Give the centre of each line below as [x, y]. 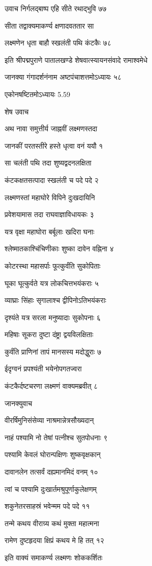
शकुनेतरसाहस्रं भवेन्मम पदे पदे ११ [47, 506]
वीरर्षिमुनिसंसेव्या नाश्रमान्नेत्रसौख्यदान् [49, 420]
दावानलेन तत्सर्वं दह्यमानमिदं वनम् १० [51, 472]
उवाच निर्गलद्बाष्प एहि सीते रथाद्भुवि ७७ [56, 8]
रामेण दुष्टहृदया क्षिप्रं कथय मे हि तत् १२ [54, 540]
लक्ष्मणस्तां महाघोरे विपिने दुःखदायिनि [50, 197]
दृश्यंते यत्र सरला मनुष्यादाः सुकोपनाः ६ [53, 317]
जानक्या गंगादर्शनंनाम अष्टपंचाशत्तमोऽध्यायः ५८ [63, 77]
